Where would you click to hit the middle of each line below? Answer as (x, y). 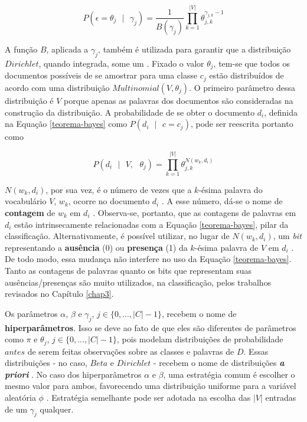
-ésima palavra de (226, 247)
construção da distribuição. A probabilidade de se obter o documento (130, 112)
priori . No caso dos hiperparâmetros (73, 374)
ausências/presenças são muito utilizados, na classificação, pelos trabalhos (138, 282)
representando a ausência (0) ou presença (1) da (96, 247)
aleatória (20, 397)
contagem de (30, 213)
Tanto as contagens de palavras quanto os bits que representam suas (128, 270)
